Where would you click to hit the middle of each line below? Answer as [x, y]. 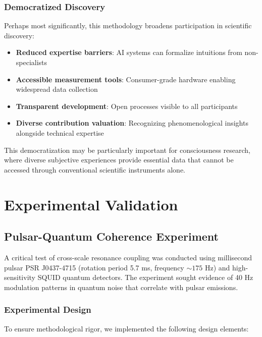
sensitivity [20, 277]
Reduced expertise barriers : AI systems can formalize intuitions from [129, 52]
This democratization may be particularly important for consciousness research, [127, 150]
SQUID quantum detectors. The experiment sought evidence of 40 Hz [145, 277]
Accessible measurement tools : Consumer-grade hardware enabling [126, 79]
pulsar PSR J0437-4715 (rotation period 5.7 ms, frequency [94, 267]
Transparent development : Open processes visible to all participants [127, 106]
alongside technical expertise [60, 132]
